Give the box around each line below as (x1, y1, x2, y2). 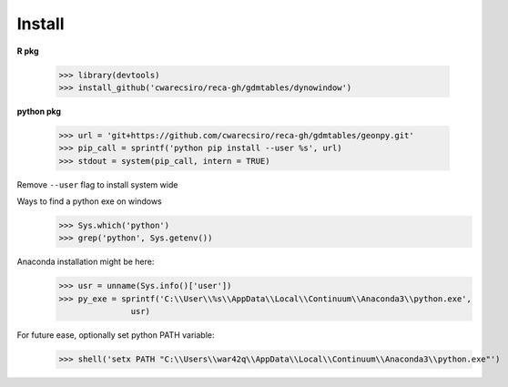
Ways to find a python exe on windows (16, 196, 163, 207)
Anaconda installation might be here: (16, 256, 155, 268)
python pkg (16, 106, 62, 117)
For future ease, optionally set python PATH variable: (16, 330, 215, 341)
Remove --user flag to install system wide (16, 178, 178, 190)
